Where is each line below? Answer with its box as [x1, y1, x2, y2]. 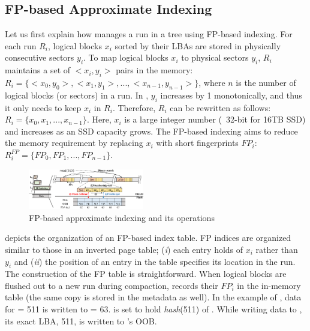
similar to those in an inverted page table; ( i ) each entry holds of [5, 243, 243, 255]
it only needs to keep [5, 101, 82, 114]
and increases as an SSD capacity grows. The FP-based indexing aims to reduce [5, 124, 298, 137]
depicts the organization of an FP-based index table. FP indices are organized [5, 231, 291, 244]
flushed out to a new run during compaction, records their [5, 279, 218, 291]
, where [198, 76, 225, 88]
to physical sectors [181, 51, 249, 64]
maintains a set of [5, 64, 71, 76]
